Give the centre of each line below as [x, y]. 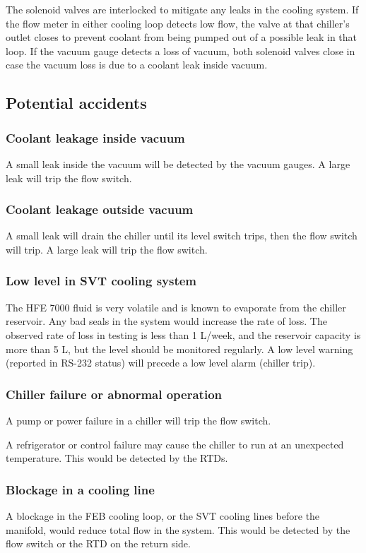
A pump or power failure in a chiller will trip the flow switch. [138, 420]
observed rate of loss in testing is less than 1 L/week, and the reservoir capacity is [183, 334]
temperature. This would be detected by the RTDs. [117, 458]
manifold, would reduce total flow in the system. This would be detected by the [178, 529]
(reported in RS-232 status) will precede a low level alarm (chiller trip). [161, 363]
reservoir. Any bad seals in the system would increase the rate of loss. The [166, 321]
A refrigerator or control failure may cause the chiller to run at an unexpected [175, 444]
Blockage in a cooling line [80, 489]
